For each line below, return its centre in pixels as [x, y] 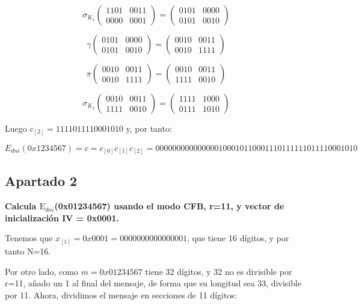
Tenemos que [29, 238]
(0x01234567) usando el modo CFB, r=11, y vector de [169, 206]
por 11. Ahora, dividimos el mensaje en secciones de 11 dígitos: [121, 294]
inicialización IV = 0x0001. [62, 217]
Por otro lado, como [41, 271]
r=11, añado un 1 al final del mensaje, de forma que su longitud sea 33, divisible [153, 283]
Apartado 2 [41, 181]
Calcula [21, 206]
